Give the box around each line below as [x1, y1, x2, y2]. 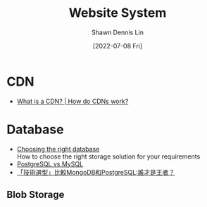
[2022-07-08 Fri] [92, 41, 143, 50]
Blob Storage [6, 189, 65, 201]
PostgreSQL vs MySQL [16, 159, 84, 168]
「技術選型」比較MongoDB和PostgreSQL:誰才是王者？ [16, 168, 175, 176]
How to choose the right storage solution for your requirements [16, 152, 201, 161]
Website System [68, 5, 167, 21]
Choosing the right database [16, 145, 100, 153]
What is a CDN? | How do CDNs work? [16, 97, 129, 105]
